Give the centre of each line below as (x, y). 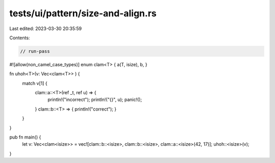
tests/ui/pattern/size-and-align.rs (83, 13)
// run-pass (35, 51)
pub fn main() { (25, 137)
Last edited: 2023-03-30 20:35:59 (46, 29)
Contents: (20, 38)
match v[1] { (35, 83)
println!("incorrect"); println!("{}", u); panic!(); (95, 100)
